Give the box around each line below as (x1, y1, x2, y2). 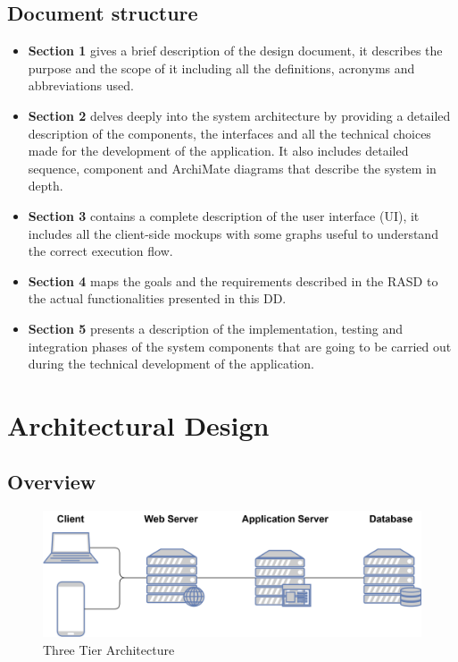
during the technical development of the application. (28, 354, 314, 373)
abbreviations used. (28, 76, 134, 95)
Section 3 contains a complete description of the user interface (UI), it (28, 206, 420, 225)
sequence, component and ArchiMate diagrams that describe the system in (28, 158, 437, 177)
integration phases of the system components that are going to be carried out (28, 336, 452, 355)
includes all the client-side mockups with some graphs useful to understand (28, 224, 438, 242)
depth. (28, 176, 63, 195)
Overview (7, 468, 96, 496)
